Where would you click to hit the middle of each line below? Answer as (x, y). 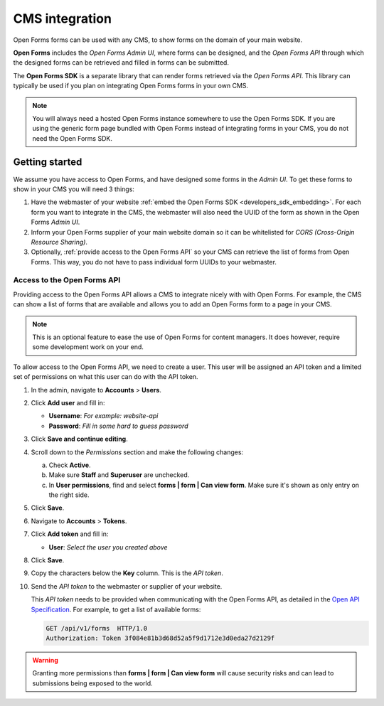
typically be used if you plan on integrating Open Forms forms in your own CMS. (131, 86)
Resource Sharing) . (59, 242)
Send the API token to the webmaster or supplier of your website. (127, 586)
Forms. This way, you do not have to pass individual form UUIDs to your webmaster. (154, 262)
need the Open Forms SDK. (73, 138)
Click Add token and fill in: (70, 534)
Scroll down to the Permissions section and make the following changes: (137, 452)
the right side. (69, 495)
